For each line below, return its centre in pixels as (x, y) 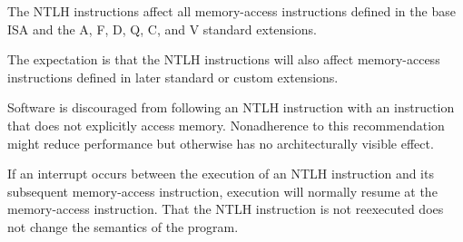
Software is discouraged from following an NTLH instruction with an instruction (231, 107)
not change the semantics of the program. (123, 226)
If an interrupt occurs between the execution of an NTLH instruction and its (221, 174)
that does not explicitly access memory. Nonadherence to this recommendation (226, 125)
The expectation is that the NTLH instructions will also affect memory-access (224, 59)
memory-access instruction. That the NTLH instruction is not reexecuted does (226, 209)
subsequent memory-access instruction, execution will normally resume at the (222, 191)
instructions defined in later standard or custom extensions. (173, 77)
